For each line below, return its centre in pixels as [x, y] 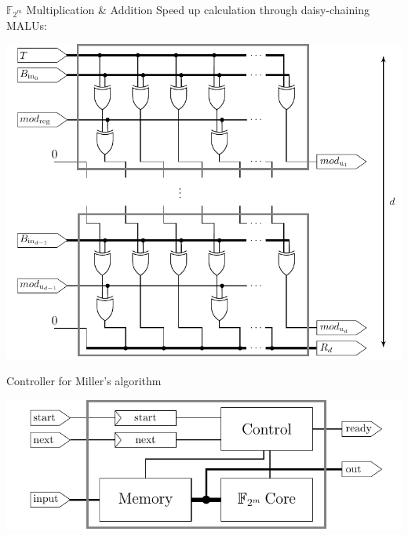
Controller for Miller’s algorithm [84, 381]
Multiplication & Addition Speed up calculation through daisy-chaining [198, 9]
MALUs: [27, 25]
